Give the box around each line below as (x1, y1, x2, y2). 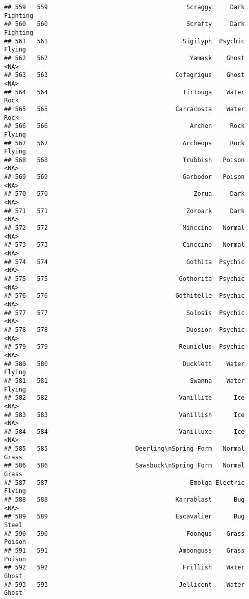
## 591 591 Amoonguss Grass (4, 547, 245, 554)
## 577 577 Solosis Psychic (4, 309, 245, 317)
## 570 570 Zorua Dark (4, 190, 245, 198)
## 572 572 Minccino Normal (4, 224, 245, 232)
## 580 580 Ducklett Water (4, 360, 245, 368)
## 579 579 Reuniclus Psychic (4, 343, 245, 351)
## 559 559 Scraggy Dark (4, 4, 245, 11)
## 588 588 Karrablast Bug (4, 496, 245, 504)
